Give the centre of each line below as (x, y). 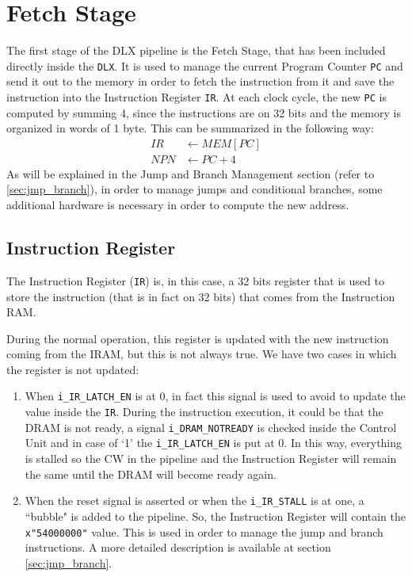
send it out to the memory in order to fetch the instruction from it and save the (200, 81)
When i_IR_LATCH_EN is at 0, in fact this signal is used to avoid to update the (215, 396)
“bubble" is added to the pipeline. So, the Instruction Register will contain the (216, 516)
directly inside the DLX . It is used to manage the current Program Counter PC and (205, 65)
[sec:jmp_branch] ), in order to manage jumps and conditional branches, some (195, 189)
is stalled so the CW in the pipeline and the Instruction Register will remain (211, 459)
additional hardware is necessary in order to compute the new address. (178, 205)
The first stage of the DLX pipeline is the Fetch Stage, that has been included (196, 50)
